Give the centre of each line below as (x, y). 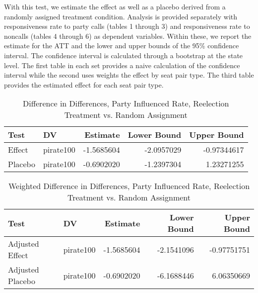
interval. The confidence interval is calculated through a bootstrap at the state (124, 55)
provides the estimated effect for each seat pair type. (84, 84)
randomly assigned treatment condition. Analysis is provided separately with (121, 16)
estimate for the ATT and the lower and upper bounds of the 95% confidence (122, 46)
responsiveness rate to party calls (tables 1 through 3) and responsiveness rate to (127, 26)
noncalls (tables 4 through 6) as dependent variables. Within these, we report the (128, 36)
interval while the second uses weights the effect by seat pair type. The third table (129, 75)
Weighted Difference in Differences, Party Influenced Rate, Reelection (129, 186)
